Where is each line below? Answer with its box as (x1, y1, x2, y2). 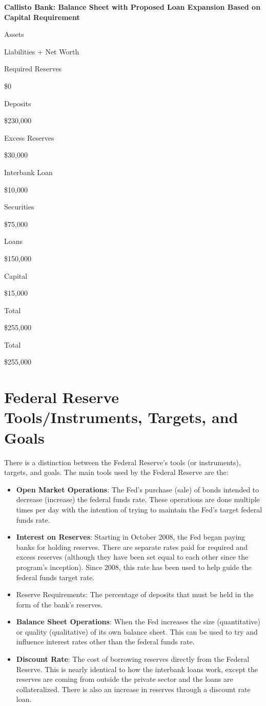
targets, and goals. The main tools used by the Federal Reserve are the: (4, 467, 229, 478)
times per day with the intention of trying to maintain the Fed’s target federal (16, 504, 262, 514)
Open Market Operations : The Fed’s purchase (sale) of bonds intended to (16, 484, 259, 494)
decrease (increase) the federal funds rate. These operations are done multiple (16, 494, 260, 505)
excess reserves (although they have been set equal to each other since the (16, 551, 249, 562)
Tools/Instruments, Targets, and (4, 407, 238, 428)
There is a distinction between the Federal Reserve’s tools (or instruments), (4, 456, 241, 467)
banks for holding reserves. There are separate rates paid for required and (16, 541, 248, 552)
